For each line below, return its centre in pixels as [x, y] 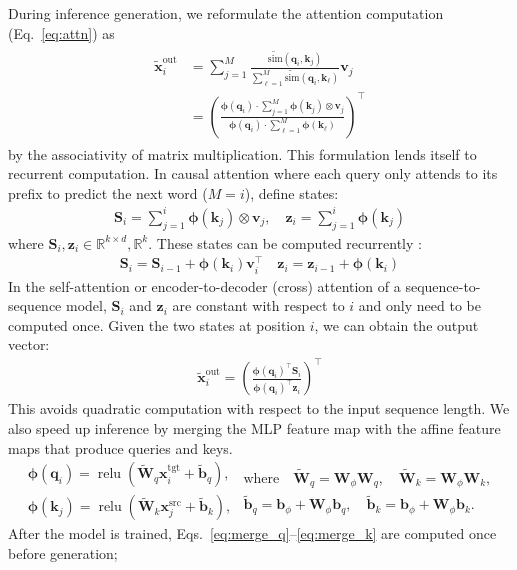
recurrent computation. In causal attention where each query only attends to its [253, 173]
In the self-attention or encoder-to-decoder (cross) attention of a [204, 285]
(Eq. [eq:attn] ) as [61, 32]
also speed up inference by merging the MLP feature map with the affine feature [254, 428]
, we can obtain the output [396, 324]
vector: [29, 344]
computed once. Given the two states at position [157, 324]
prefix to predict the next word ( [108, 192]
